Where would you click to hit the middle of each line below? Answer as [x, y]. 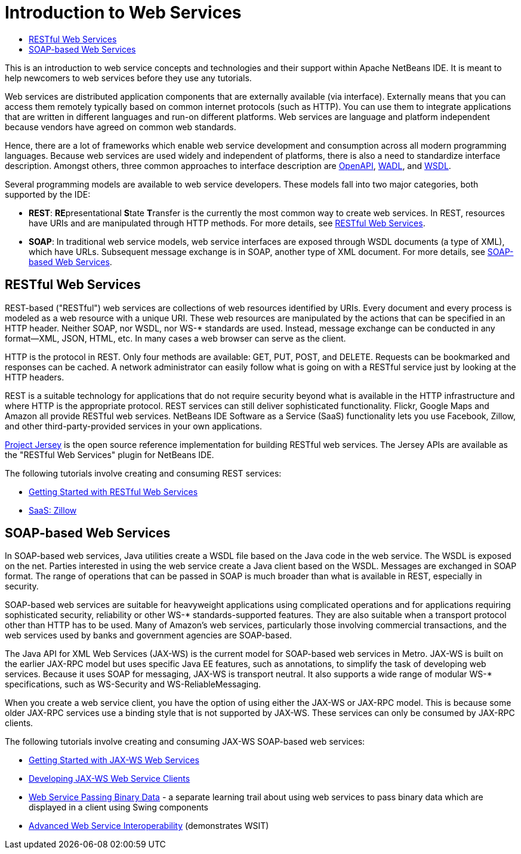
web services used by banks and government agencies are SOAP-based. [149, 635]
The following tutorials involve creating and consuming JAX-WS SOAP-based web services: [185, 742]
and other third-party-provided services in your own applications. [133, 426]
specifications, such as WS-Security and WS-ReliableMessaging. [133, 684]
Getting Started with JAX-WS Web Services [114, 760]
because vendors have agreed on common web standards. [121, 127]
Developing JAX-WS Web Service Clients [110, 779]
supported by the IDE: [48, 194]
